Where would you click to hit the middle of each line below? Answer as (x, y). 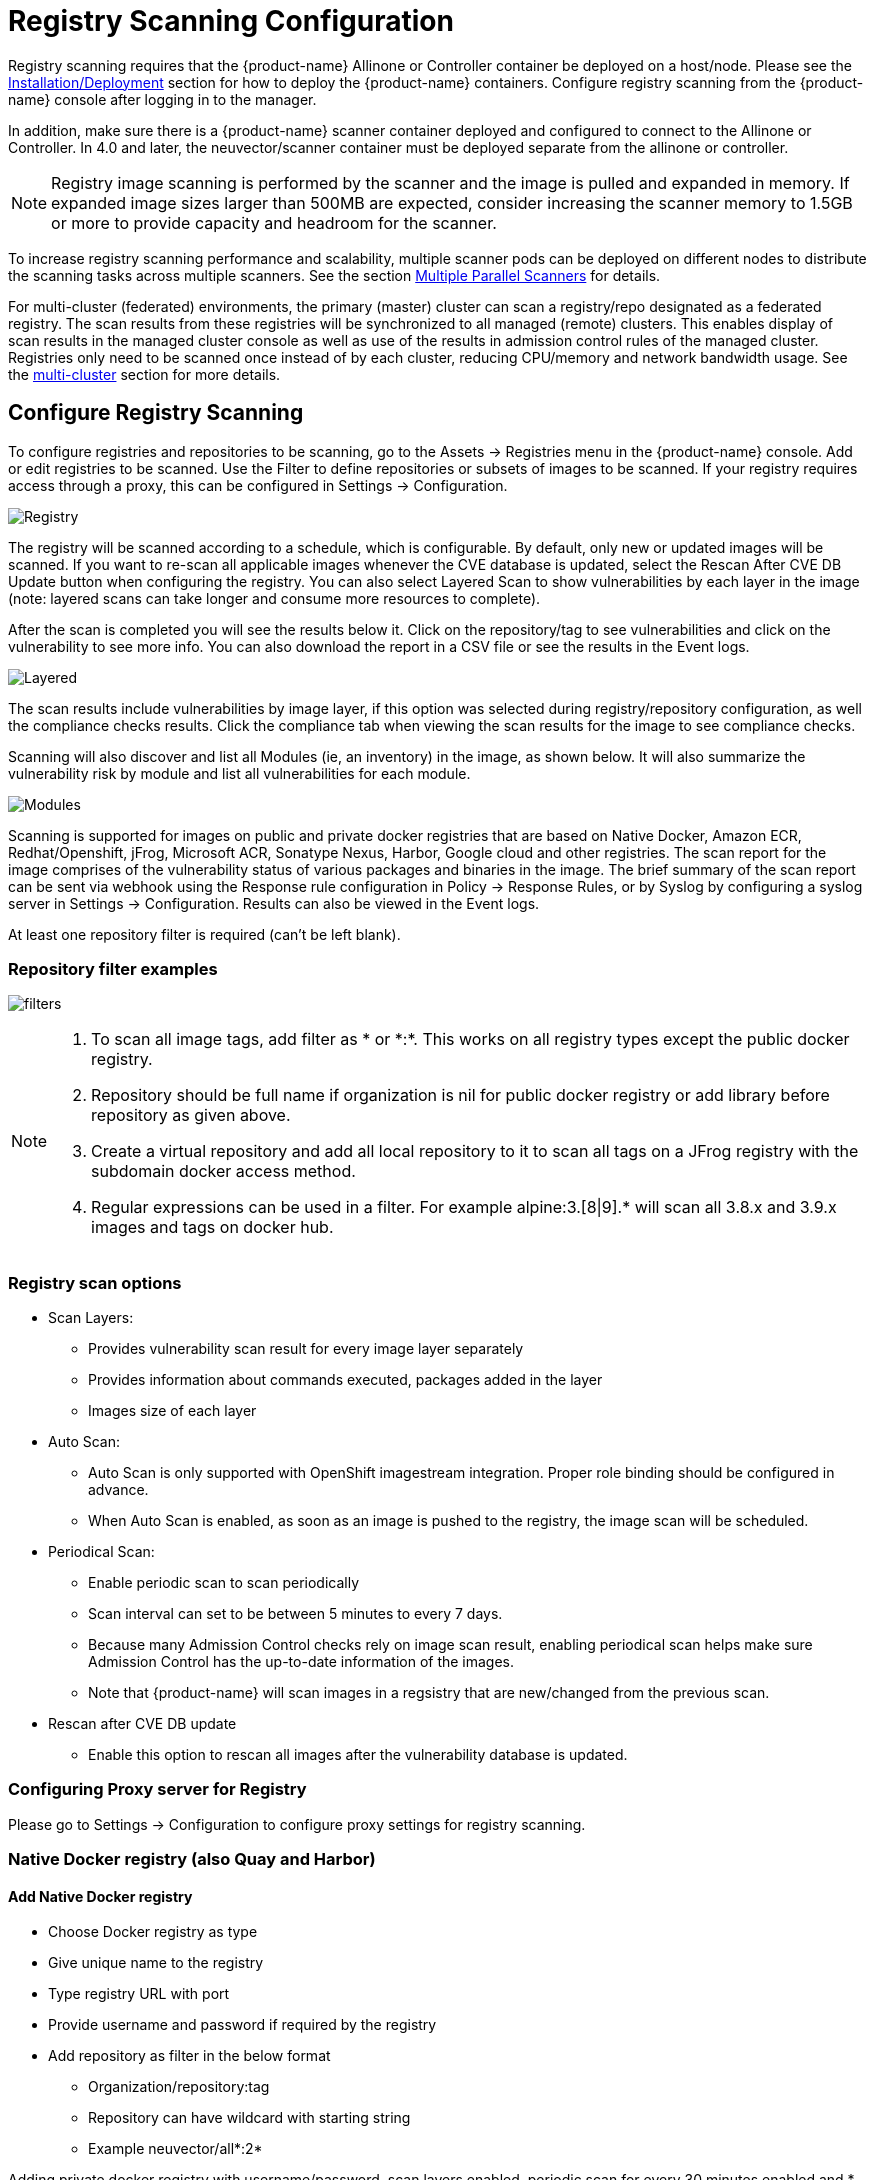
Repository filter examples (113, 968)
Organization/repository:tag (179, 2087)
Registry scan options (95, 1282)
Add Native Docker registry (100, 1896)
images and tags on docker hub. (212, 1227)
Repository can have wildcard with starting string (249, 2118)
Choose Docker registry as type (153, 1932)
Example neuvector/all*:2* (175, 2149)
